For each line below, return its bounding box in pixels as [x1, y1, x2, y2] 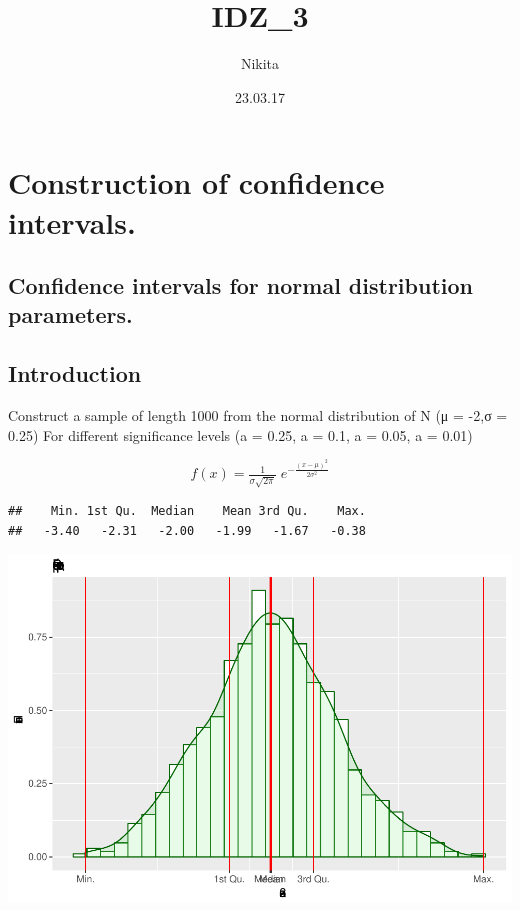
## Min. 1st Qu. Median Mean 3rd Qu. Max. [8, 504, 366, 519]
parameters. [8, 299, 133, 330]
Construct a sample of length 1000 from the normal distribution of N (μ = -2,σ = [8, 405, 508, 426]
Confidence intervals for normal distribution [8, 270, 473, 301]
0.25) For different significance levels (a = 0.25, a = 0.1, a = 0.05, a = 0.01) [8, 424, 473, 445]
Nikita [240, 53, 280, 74]
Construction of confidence [8, 162, 385, 203]
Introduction [8, 358, 142, 389]
